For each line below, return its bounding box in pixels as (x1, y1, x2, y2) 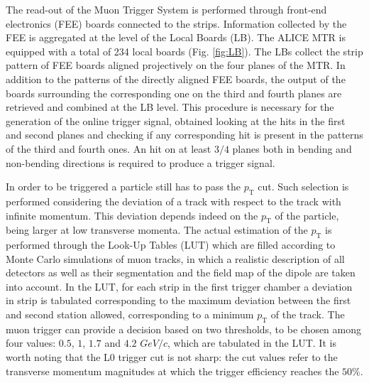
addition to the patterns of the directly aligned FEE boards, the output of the (6, 71, 346, 86)
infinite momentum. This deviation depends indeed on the (6, 207, 258, 222)
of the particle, (275, 207, 339, 222)
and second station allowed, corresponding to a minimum (6, 307, 254, 322)
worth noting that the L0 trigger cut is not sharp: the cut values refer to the (6, 350, 338, 365)
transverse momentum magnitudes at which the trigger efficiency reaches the (6, 363, 339, 378)
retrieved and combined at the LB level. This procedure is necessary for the (6, 99, 334, 114)
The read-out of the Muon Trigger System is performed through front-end (6, 2, 327, 16)
